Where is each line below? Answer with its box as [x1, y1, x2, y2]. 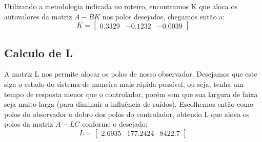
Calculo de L [4, 44, 73, 60]
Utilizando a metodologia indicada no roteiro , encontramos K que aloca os [4, 1, 237, 11]
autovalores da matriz [4, 11, 72, 21]
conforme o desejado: [82, 119, 148, 129]
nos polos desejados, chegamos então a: [102, 11, 225, 21]
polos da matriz [4, 119, 53, 129]
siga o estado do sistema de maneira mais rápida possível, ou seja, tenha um [4, 78, 244, 89]
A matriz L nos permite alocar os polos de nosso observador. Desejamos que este [4, 68, 257, 79]
